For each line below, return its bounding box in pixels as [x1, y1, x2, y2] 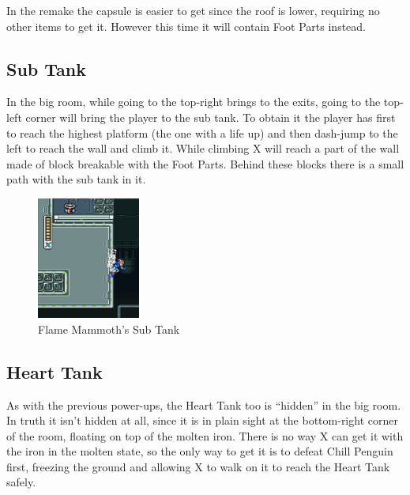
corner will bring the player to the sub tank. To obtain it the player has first [25, 108, 396, 125]
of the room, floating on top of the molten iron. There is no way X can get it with [6, 427, 404, 444]
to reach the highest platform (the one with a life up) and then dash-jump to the [6, 124, 398, 141]
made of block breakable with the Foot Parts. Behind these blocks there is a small [6, 155, 404, 172]
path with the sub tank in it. [6, 171, 146, 187]
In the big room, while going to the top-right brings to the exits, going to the [6, 93, 381, 110]
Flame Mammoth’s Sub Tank [38, 320, 180, 337]
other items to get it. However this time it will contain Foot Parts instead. [6, 17, 366, 34]
